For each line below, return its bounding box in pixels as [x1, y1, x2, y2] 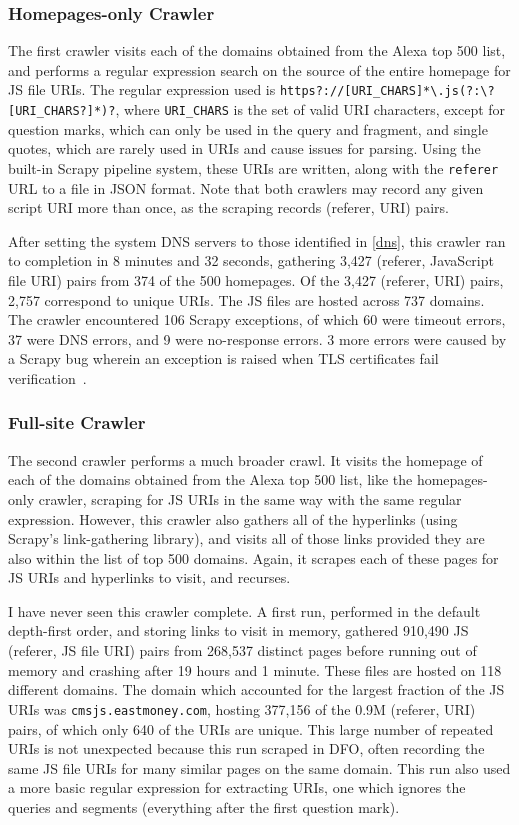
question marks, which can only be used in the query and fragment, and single [8, 118, 488, 139]
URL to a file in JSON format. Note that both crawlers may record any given [8, 177, 484, 198]
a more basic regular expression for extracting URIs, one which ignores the [8, 777, 466, 798]
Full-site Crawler [8, 410, 146, 435]
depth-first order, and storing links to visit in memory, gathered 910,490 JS [8, 620, 469, 641]
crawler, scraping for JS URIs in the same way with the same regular [38, 488, 462, 509]
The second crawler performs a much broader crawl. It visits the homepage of [8, 449, 483, 470]
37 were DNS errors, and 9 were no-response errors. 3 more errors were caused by [8, 328, 507, 349]
